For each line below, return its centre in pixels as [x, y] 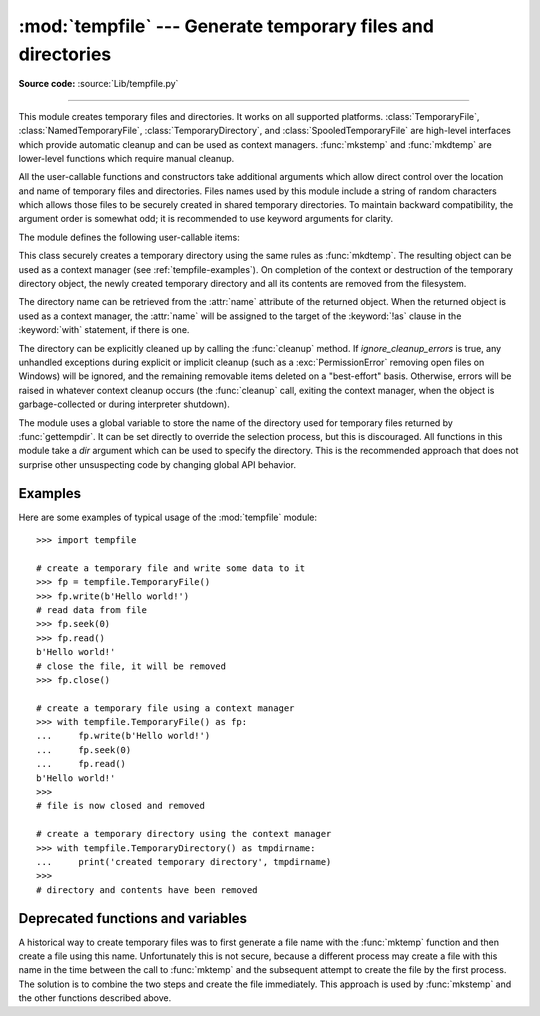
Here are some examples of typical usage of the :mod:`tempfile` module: [168, 517]
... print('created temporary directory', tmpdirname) [184, 861]
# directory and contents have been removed [147, 889]
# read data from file [92, 609]
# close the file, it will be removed [131, 666]
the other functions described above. [95, 998]
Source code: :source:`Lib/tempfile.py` [98, 84]
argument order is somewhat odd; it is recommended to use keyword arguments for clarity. [206, 219]
